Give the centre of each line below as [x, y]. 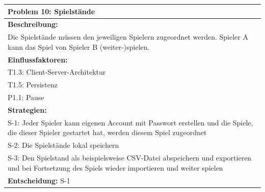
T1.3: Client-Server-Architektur [57, 72]
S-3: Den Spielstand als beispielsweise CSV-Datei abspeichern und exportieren [130, 158]
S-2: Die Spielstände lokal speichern [63, 145]
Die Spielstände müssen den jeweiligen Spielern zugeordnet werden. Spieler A [128, 37]
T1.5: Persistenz [33, 85]
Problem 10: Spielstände [51, 11]
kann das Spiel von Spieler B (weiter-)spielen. [79, 46]
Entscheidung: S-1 [39, 180]
